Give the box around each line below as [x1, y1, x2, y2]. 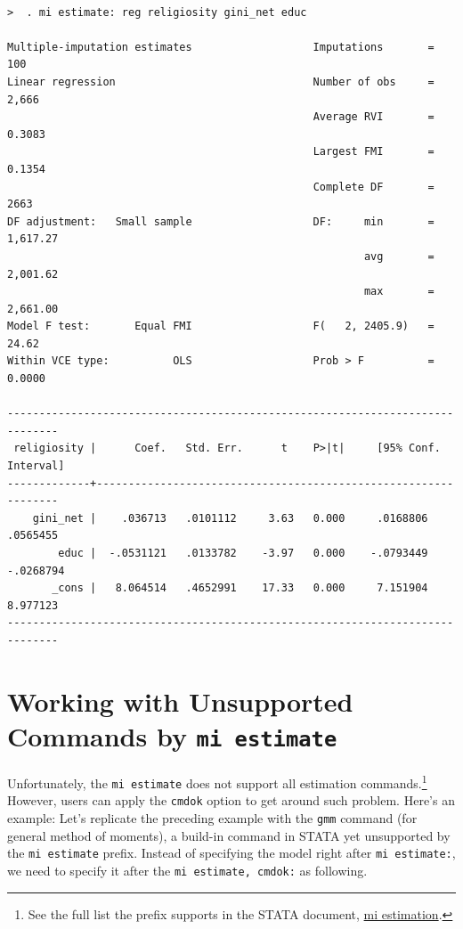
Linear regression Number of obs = [7, 75, 435, 88]
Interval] [7, 460, 65, 473]
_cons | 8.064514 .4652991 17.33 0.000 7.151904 [52, 582, 428, 595]
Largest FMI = [313, 145, 435, 159]
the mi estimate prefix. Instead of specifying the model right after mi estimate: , [7, 843, 456, 862]
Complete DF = [313, 180, 435, 193]
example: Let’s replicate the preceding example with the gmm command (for [7, 808, 418, 827]
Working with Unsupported [7, 682, 353, 719]
